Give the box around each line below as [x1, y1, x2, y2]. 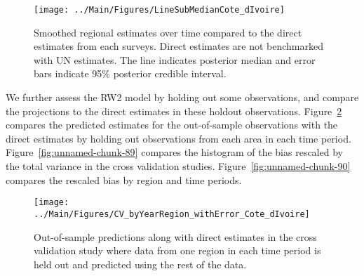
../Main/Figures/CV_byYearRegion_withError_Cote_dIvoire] [34, 209, 310, 219]
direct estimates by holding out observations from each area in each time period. [6, 131, 351, 145]
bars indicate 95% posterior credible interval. [34, 66, 227, 81]
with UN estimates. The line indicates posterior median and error [34, 52, 316, 67]
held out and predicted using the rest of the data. [34, 256, 247, 271]
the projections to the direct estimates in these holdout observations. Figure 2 [6, 103, 342, 118]
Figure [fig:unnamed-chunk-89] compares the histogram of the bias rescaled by [6, 145, 343, 159]
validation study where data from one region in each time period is [34, 243, 321, 258]
